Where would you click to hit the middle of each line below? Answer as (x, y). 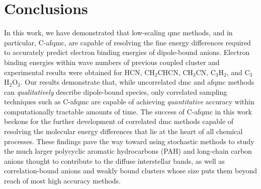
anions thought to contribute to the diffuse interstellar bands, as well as (114, 161)
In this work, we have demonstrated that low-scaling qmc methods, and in (118, 33)
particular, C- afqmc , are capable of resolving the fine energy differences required (127, 42)
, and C (238, 72)
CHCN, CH (175, 72)
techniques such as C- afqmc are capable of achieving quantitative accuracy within (129, 102)
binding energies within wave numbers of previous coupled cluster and (112, 62)
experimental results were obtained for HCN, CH (79, 72)
